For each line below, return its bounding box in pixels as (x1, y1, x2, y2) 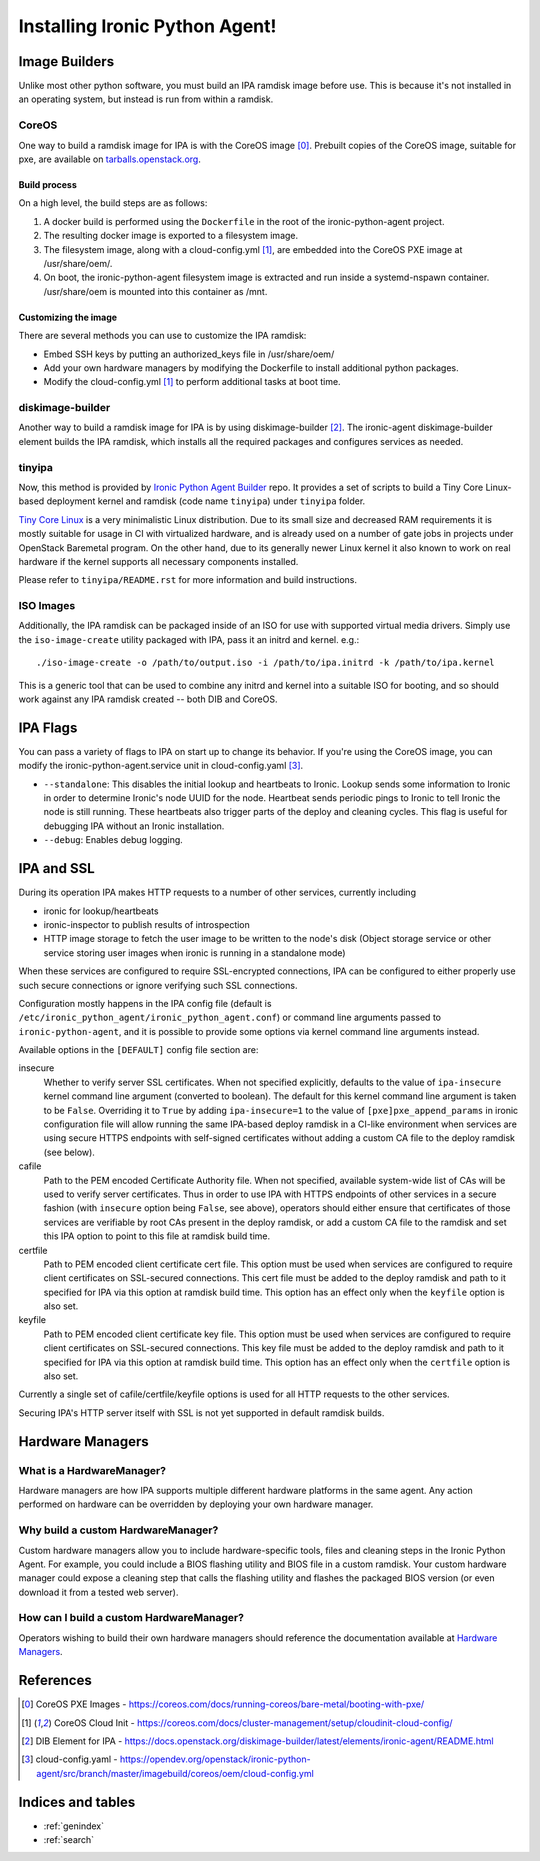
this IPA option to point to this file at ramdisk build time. (43, 1230, 271, 1242)
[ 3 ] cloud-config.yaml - (21, 1753, 118, 1765)
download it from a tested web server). (18, 1586, 179, 1598)
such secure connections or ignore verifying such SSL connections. (18, 979, 298, 991)
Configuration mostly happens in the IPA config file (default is (18, 997, 272, 1009)
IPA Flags (18, 719, 78, 736)
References (18, 1672, 92, 1689)
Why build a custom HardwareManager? (18, 1523, 219, 1537)
